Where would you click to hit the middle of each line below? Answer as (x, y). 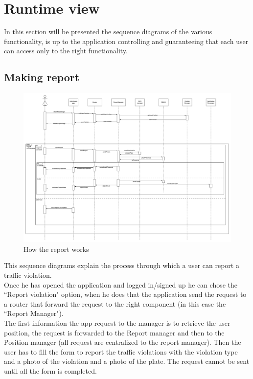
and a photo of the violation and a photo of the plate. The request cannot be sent (127, 361)
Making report (42, 77)
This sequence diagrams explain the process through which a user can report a (122, 265)
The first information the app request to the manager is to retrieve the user (117, 323)
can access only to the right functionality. (66, 51)
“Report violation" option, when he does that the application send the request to (125, 294)
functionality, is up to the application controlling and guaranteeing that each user (126, 41)
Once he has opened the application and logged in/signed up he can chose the (121, 284)
